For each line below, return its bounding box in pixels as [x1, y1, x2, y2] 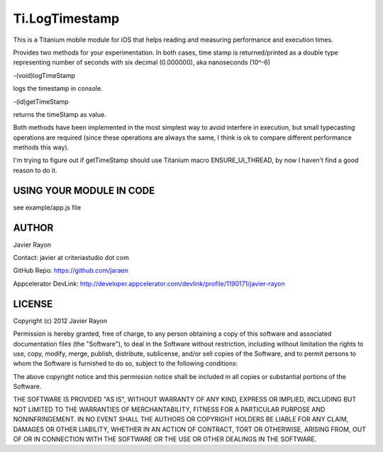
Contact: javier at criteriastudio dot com [13, 254, 129, 262]
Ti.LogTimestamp [13, 11, 120, 26]
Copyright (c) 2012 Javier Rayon [13, 316, 108, 325]
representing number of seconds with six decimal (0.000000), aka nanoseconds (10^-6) [13, 58, 271, 67]
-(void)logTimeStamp [13, 71, 76, 79]
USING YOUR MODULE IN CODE [13, 184, 155, 196]
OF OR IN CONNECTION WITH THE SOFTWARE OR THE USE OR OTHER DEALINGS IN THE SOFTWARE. [13, 435, 317, 443]
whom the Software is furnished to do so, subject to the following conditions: [13, 359, 238, 368]
